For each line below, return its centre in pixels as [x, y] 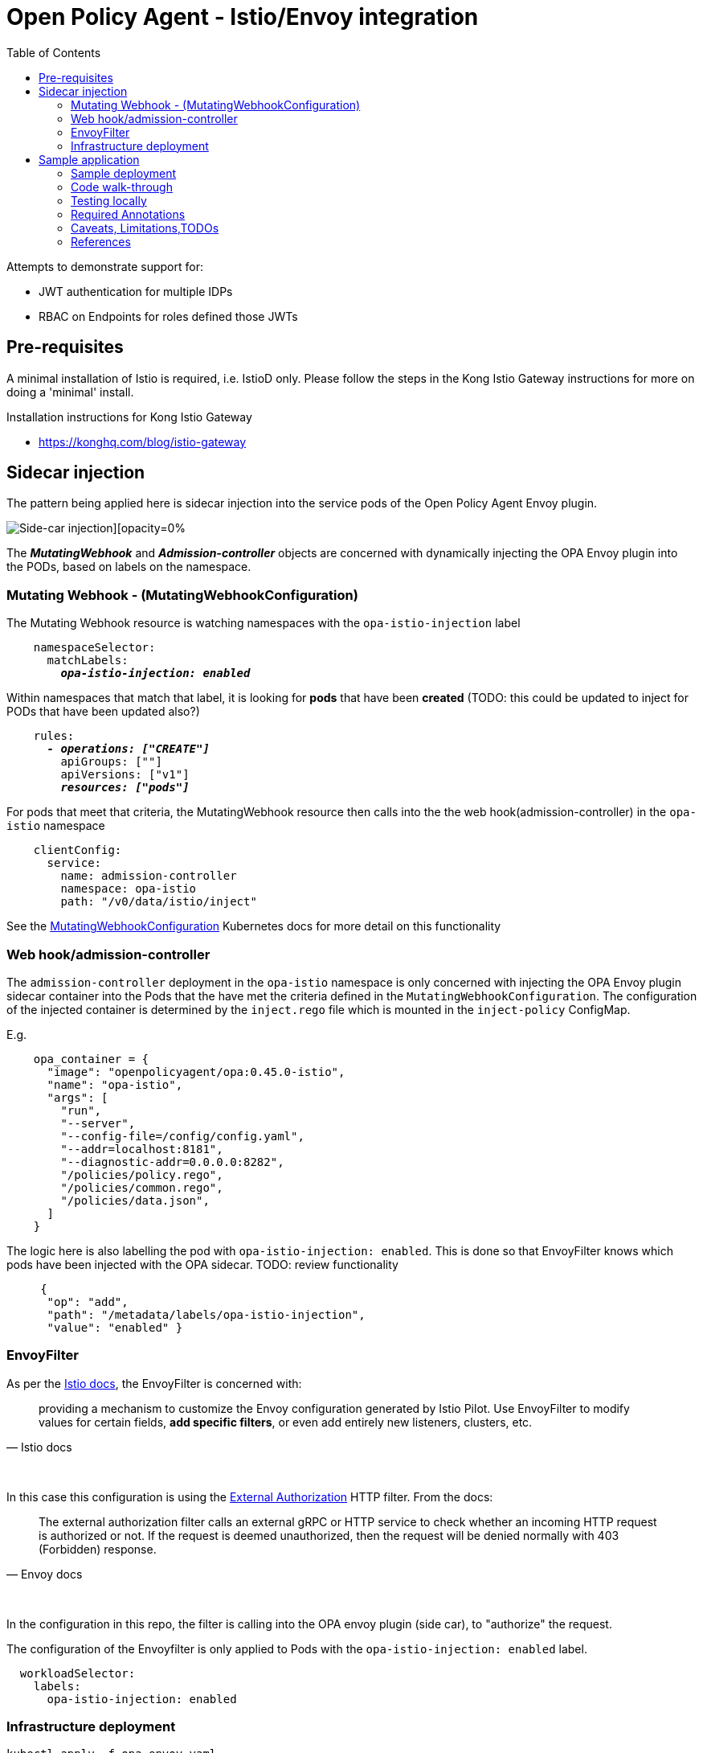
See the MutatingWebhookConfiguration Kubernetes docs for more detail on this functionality [254, 926]
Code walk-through [122, 187]
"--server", [98, 1123]
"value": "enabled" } [115, 1327]
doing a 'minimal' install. [70, 392]
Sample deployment [124, 173]
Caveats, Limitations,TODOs [145, 228]
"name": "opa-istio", [115, 1084]
